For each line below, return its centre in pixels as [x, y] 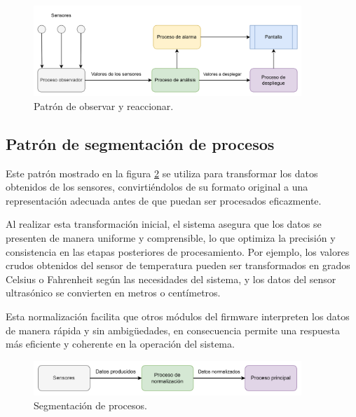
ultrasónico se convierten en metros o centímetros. [113, 293]
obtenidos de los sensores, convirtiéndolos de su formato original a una [157, 187]
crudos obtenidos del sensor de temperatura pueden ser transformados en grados [178, 265]
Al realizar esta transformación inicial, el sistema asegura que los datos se [164, 224]
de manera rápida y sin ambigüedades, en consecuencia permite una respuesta [173, 330]
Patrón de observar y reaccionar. [104, 105]
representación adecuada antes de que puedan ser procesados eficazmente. [164, 200]
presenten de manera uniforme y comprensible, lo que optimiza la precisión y [171, 238]
